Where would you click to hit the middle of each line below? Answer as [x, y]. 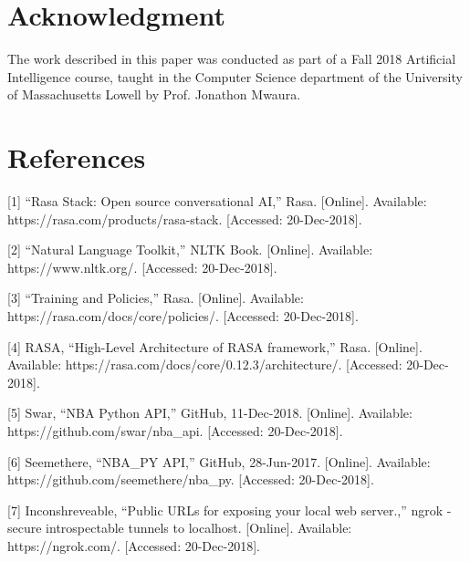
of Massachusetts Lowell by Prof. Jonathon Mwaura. [154, 94]
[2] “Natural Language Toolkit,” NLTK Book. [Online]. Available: [190, 250]
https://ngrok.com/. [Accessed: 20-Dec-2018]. [134, 545]
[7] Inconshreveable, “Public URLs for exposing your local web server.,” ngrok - [230, 510]
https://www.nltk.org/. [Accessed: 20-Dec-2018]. [142, 267]
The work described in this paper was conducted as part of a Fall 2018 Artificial [232, 59]
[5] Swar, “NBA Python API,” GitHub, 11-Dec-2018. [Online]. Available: [210, 413]
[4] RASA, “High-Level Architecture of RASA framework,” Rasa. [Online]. [215, 346]
